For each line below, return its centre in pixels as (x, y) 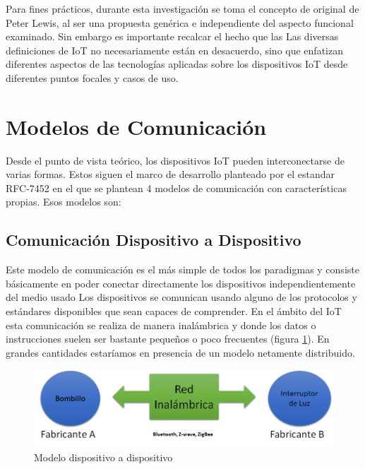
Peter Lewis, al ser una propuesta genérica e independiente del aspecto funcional (180, 22)
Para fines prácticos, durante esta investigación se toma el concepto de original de (182, 8)
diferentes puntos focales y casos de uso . (92, 77)
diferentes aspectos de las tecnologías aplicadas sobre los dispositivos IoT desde (177, 64)
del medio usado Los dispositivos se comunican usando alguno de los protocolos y (181, 297)
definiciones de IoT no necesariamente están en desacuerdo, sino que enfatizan (174, 50)
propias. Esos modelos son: (64, 202)
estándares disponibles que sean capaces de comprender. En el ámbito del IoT (174, 311)
